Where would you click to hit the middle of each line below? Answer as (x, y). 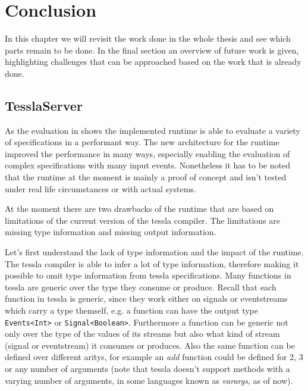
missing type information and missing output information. (111, 232)
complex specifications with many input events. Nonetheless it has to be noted (147, 165)
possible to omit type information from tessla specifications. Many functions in (148, 275)
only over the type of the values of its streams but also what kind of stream (142, 334)
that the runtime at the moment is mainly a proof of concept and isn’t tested (146, 177)
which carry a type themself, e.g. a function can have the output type (131, 310)
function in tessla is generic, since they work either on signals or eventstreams (146, 298)
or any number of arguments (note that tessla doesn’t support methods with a (147, 369)
